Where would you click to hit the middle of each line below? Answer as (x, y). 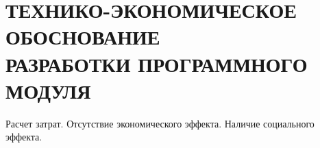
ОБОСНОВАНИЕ (83, 37)
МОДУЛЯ (48, 90)
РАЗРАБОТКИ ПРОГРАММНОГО (157, 63)
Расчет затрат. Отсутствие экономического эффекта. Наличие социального (160, 123)
